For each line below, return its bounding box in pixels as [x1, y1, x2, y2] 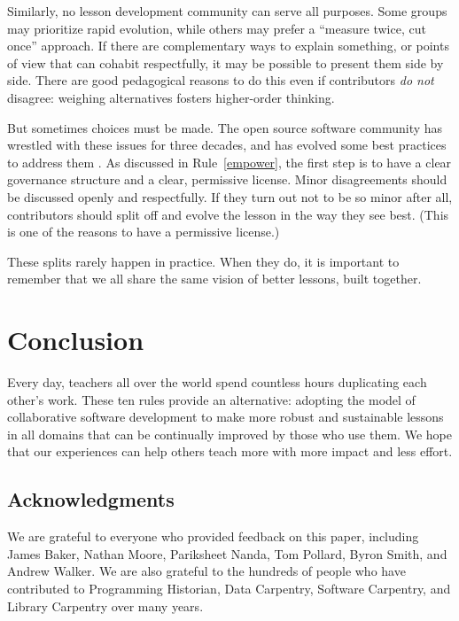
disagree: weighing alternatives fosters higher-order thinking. [7, 88, 335, 106]
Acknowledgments [7, 485, 175, 513]
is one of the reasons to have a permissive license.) [7, 222, 280, 241]
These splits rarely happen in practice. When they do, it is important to [7, 252, 400, 270]
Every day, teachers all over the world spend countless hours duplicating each [7, 373, 427, 392]
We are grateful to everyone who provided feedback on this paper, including [7, 527, 419, 546]
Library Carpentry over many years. [7, 596, 204, 615]
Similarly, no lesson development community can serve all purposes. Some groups [7, 2, 447, 19]
